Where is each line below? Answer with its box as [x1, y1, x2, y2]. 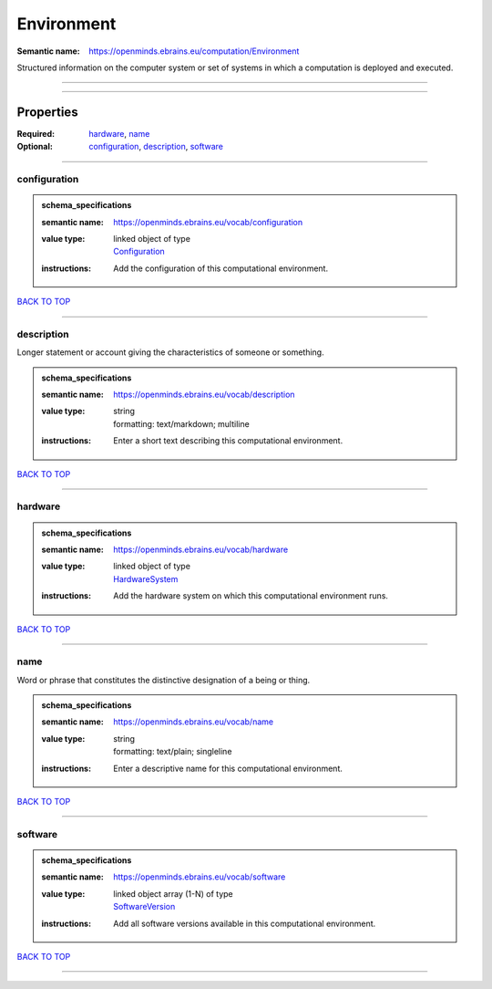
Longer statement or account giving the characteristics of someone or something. [16, 347, 324, 358]
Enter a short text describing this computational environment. [113, 435, 343, 446]
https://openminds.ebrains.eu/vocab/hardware [113, 544, 289, 555]
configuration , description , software [88, 141, 223, 152]
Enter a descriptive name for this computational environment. [113, 763, 343, 774]
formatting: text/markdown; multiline [113, 418, 250, 429]
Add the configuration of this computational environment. [113, 263, 328, 274]
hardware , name [88, 128, 150, 139]
